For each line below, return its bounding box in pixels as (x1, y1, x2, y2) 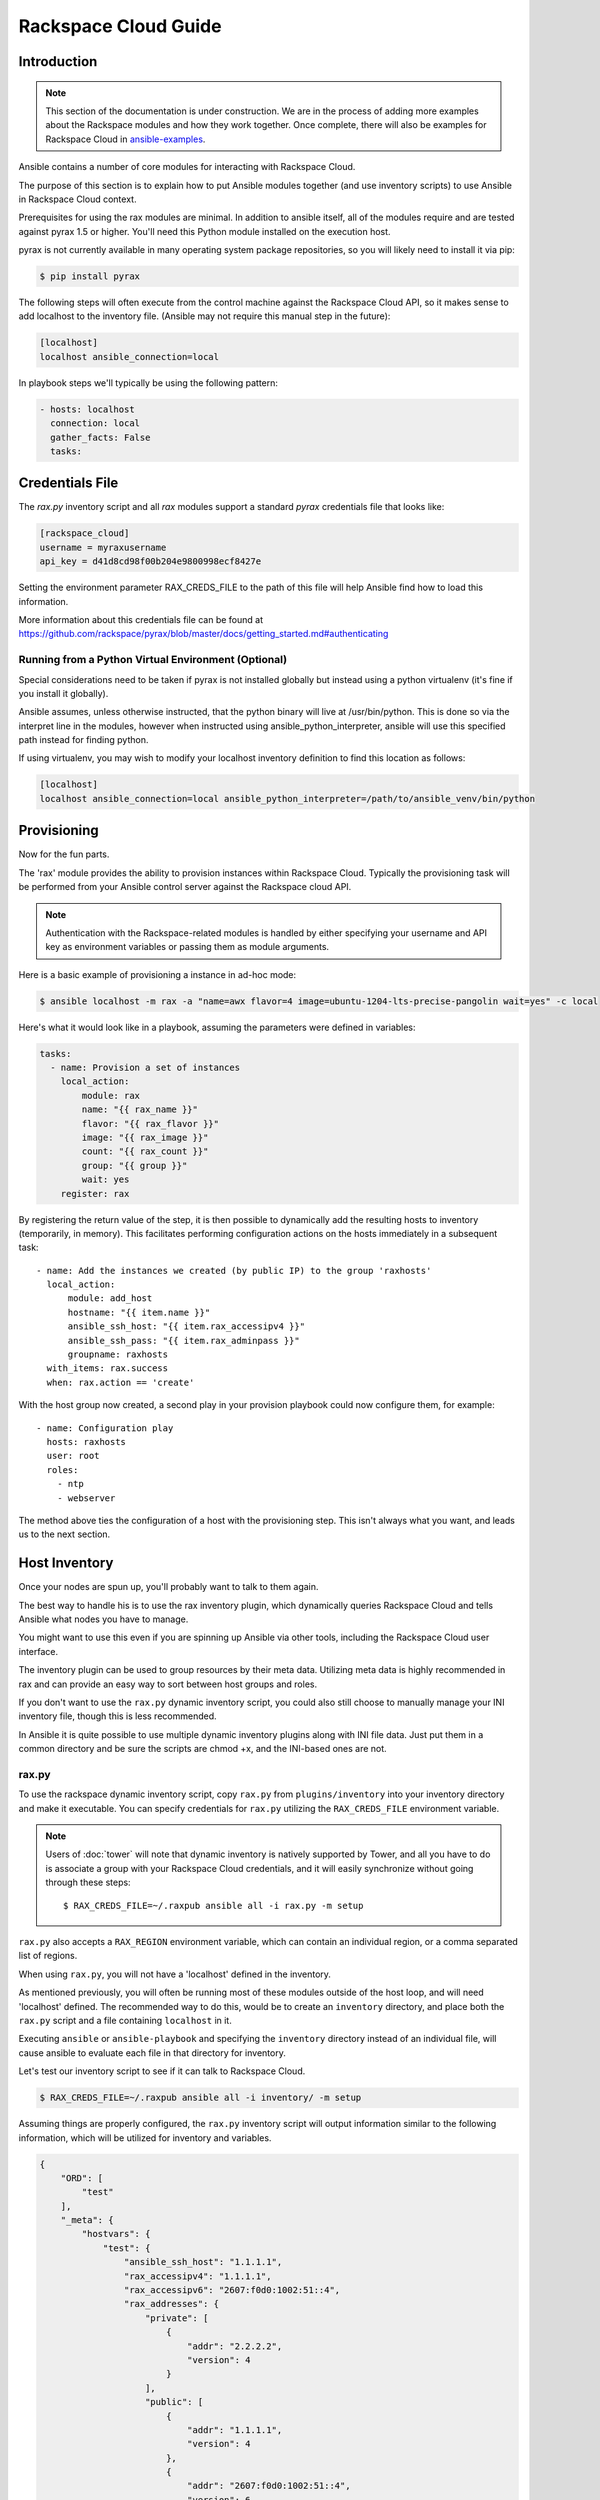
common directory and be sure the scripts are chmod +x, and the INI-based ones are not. (18, 1743, 387, 1755)
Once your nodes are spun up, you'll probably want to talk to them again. (18, 1581, 319, 1593)
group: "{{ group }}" (81, 1160, 188, 1171)
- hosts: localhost (39, 403, 135, 415)
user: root (46, 1450, 100, 1462)
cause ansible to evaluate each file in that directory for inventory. (18, 2046, 287, 2059)
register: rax (60, 1188, 130, 1199)
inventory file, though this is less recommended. (18, 1710, 217, 1722)
